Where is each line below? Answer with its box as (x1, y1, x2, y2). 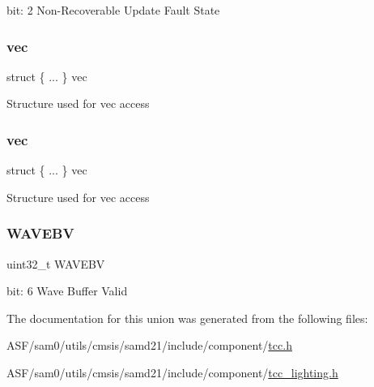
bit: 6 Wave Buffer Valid (6, 282, 128, 299)
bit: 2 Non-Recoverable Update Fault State (6, 2, 220, 18)
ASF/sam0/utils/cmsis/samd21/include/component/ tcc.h (6, 337, 292, 354)
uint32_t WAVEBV (6, 255, 105, 272)
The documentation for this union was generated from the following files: (6, 309, 368, 326)
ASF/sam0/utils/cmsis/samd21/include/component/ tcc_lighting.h (6, 364, 338, 381)
